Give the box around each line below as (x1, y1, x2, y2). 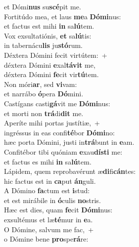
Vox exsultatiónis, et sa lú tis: (4, 30, 92, 41)
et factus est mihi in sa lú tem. (4, 21, 94, 31)
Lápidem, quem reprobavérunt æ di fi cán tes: (4, 166, 136, 176)
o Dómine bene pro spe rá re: (4, 234, 89, 244)
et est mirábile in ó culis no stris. (4, 195, 101, 205)
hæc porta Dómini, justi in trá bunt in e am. (4, 137, 135, 147)
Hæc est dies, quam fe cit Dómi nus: (4, 205, 113, 215)
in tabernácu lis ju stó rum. (4, 40, 83, 50)
